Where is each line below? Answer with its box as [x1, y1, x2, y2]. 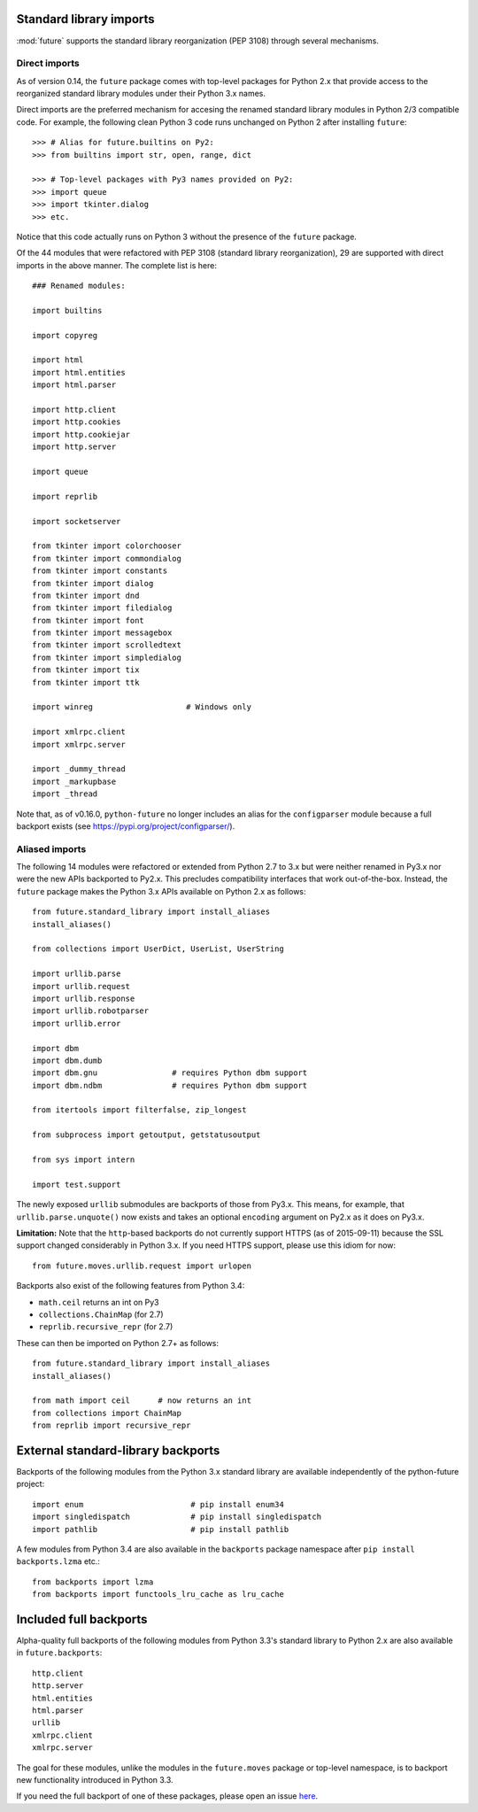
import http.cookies [32, 417, 121, 427]
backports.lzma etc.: [16, 1556, 101, 1567]
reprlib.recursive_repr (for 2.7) [38, 1321, 173, 1332]
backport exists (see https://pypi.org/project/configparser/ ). [16, 820, 235, 832]
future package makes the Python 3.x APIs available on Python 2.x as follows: [16, 886, 306, 896]
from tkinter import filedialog [32, 603, 173, 613]
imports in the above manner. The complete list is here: [16, 259, 217, 270]
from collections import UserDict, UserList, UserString [32, 944, 285, 954]
